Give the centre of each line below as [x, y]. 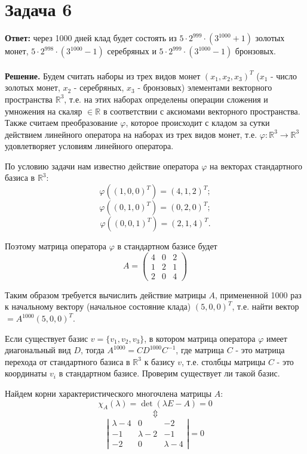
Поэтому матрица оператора [56, 246]
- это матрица [260, 350]
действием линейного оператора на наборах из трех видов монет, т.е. [131, 134]
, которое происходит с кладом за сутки [198, 123]
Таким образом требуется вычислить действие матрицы [105, 294]
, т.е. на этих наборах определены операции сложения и [166, 99]
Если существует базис [47, 338]
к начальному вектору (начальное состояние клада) [98, 306]
